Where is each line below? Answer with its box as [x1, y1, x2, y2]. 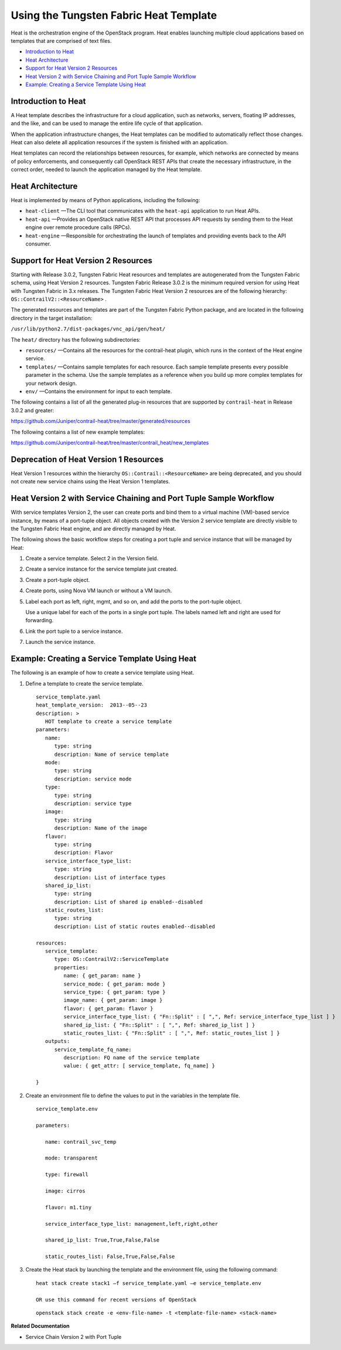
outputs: [45, 1038, 70, 1045]
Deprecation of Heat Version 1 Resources [11, 454, 164, 464]
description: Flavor [54, 850, 114, 856]
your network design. [25, 380, 77, 387]
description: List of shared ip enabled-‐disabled [54, 898, 203, 905]
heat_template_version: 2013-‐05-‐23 [36, 702, 148, 708]
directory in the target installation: [11, 314, 93, 322]
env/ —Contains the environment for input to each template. [25, 387, 172, 395]
